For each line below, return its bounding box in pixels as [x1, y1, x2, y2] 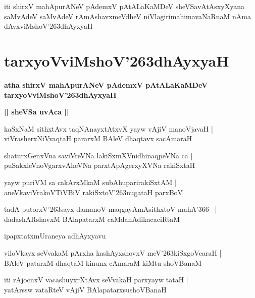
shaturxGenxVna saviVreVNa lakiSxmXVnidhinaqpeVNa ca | [4, 150, 193, 160]
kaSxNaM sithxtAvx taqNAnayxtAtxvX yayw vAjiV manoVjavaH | [4, 123, 213, 134]
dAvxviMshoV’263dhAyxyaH [4, 21, 93, 31]
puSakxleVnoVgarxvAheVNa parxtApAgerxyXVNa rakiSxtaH [4, 160, 195, 170]
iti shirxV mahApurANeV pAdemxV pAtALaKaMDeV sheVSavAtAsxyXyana [4, 1, 244, 11]
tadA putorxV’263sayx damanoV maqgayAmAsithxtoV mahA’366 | [4, 204, 217, 214]
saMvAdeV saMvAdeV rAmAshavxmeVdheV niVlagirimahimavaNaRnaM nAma [4, 11, 251, 21]
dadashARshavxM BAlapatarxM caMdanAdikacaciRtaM [4, 213, 180, 224]
